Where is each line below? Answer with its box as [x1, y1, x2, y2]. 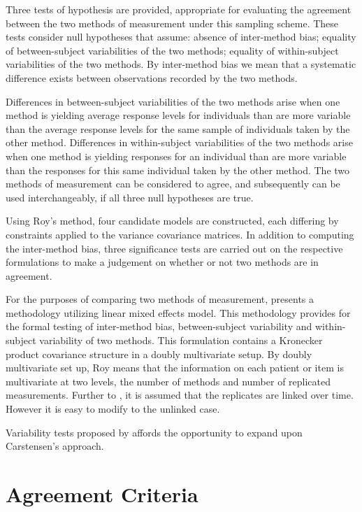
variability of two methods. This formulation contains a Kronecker [39, 333, 323, 348]
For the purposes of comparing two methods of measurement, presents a [6, 292, 314, 306]
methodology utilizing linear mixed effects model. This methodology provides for [6, 305, 351, 320]
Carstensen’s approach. [6, 439, 104, 453]
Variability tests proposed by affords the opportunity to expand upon [6, 425, 303, 439]
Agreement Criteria [6, 480, 198, 508]
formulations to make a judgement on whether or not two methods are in [6, 255, 319, 269]
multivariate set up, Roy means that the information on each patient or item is [6, 360, 344, 375]
